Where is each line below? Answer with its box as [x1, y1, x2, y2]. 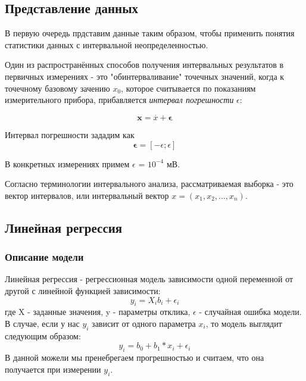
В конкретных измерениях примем [5, 157, 130, 170]
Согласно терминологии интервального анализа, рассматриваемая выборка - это [5, 177, 293, 190]
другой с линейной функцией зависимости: [5, 284, 161, 296]
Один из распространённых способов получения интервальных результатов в [5, 58, 284, 71]
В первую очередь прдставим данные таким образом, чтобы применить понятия [5, 27, 295, 39]
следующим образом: [5, 329, 81, 342]
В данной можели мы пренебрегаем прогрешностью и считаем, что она [5, 351, 264, 364]
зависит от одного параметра [92, 317, 196, 329]
